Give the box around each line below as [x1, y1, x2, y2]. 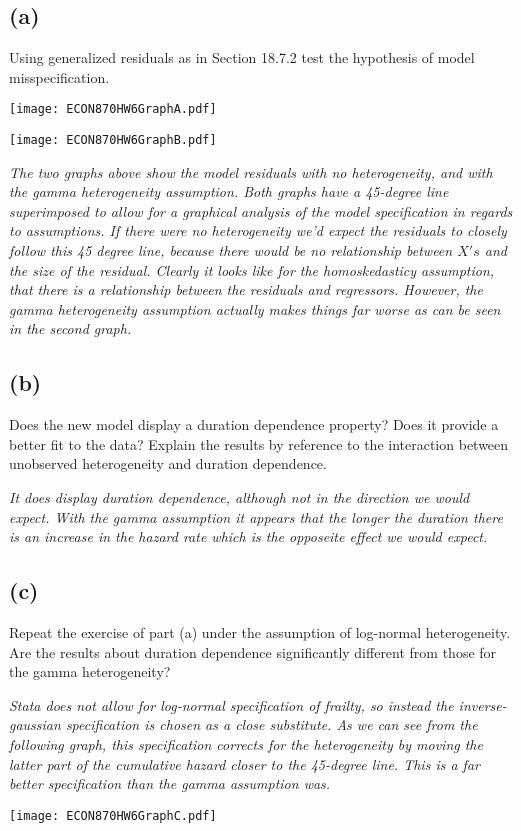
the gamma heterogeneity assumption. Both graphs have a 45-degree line [9, 181, 449, 202]
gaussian [9, 714, 61, 735]
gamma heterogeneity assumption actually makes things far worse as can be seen [9, 298, 501, 319]
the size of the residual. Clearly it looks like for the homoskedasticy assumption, [9, 259, 495, 280]
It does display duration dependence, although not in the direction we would [9, 487, 470, 508]
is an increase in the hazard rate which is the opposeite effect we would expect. [9, 526, 488, 547]
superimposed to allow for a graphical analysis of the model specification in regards [9, 200, 513, 221]
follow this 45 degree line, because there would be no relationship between [9, 240, 453, 261]
